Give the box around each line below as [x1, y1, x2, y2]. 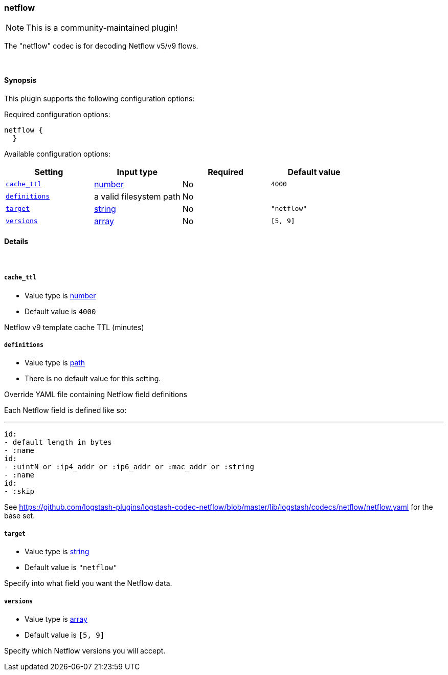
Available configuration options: [4, 149, 110, 158]
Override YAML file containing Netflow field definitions [4, 390, 187, 399]
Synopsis [4, 75, 37, 84]
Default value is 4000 [25, 307, 96, 316]
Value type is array [25, 614, 87, 623]
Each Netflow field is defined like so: [4, 406, 127, 415]
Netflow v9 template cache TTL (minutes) [4, 322, 144, 332]
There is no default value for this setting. [25, 374, 161, 383]
